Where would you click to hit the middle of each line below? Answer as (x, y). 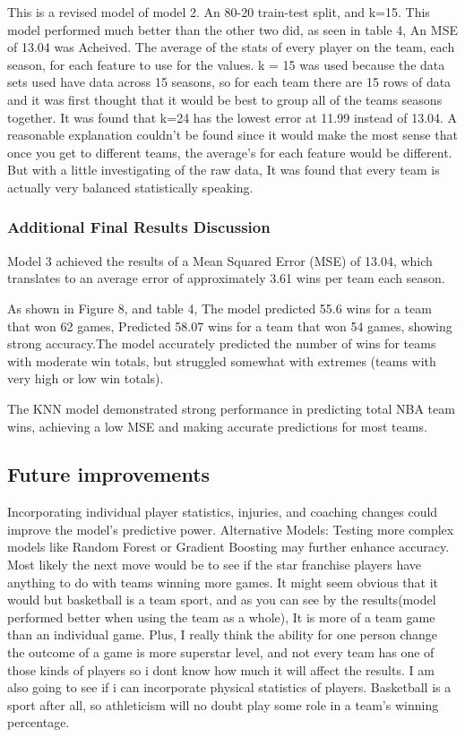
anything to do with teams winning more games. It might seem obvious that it (223, 582)
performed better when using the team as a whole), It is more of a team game (221, 617)
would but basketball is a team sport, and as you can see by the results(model (222, 600)
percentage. (39, 722)
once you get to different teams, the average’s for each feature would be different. (230, 152)
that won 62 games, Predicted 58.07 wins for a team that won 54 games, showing (230, 326)
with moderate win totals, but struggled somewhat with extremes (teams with (222, 360)
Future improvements (109, 474)
